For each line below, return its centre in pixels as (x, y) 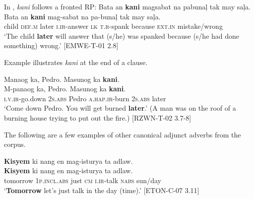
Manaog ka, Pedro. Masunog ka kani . (62, 79)
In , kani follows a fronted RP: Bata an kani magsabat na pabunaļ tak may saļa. (127, 6)
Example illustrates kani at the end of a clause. (76, 62)
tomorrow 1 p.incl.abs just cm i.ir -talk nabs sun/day (83, 180)
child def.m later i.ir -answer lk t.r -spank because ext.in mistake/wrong (113, 26)
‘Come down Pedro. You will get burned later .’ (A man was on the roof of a (120, 108)
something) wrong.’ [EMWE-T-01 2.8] (61, 45)
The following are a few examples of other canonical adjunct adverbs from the (123, 134)
